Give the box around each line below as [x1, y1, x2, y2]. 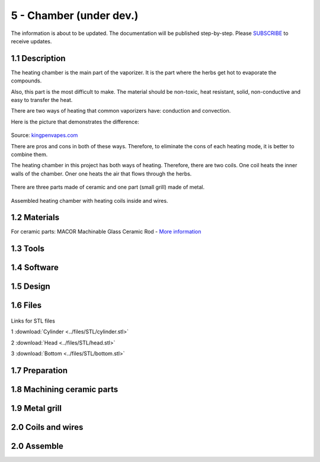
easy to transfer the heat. [11, 97, 73, 104]
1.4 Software [11, 263, 59, 273]
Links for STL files [11, 317, 56, 324]
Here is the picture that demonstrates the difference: [11, 118, 139, 125]
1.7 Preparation [11, 365, 68, 375]
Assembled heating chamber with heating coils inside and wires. [11, 197, 168, 204]
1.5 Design [11, 282, 50, 292]
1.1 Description [11, 53, 66, 63]
